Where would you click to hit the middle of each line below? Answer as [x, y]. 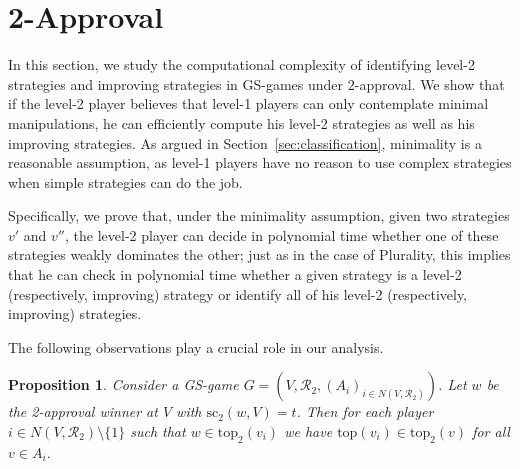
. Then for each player [365, 411]
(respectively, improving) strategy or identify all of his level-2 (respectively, [238, 293]
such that [158, 431]
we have [308, 431]
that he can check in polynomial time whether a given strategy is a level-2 [235, 274]
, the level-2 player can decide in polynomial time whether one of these [282, 234]
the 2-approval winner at [83, 411]
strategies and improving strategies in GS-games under [176, 83]
